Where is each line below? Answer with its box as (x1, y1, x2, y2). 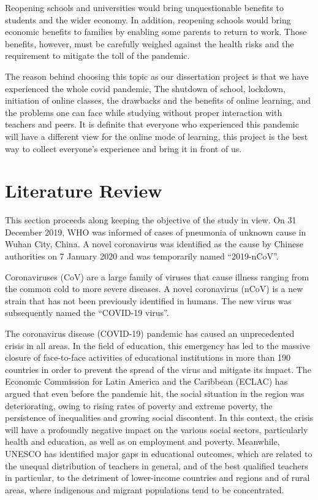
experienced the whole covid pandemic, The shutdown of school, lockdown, (5, 82, 286, 94)
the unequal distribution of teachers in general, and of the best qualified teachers (5, 459, 308, 472)
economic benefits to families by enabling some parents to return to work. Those (5, 25, 307, 38)
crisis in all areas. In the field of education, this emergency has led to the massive (5, 339, 310, 352)
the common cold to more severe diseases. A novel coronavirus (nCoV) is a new (5, 282, 303, 295)
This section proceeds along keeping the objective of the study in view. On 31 (5, 213, 297, 226)
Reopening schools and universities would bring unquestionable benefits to (5, 1, 284, 13)
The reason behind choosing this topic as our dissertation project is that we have (5, 69, 309, 82)
